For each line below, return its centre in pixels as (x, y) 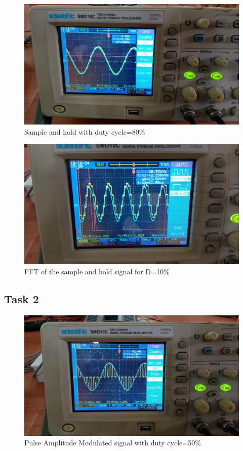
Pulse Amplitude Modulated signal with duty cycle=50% (113, 443)
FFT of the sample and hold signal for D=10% (97, 271)
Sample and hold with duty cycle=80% (85, 131)
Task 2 (22, 298)
